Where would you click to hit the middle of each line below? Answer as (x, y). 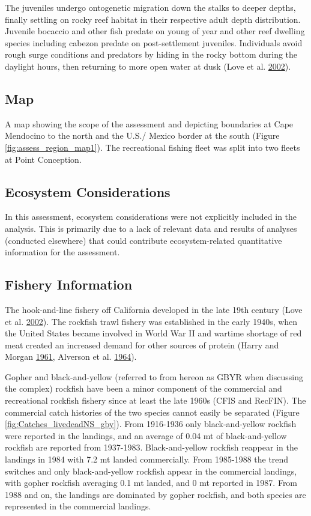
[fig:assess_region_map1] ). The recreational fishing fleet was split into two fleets (152, 147)
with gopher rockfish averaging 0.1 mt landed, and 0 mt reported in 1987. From (151, 483)
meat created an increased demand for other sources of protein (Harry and (142, 345)
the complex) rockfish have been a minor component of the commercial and (143, 388)
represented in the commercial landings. (78, 506)
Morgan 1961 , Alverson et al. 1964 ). (71, 357)
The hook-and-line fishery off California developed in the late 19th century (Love (154, 309)
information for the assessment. (62, 252)
